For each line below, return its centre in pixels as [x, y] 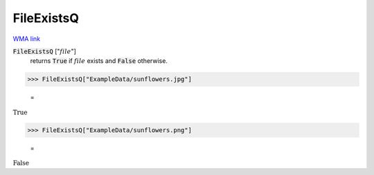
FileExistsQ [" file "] [44, 51]
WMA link [27, 39]
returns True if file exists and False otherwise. [99, 61]
